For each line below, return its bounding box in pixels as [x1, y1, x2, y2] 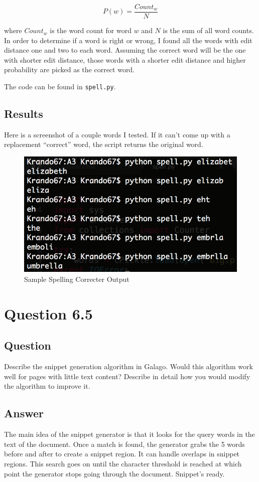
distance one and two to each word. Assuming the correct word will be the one [4, 45, 246, 55]
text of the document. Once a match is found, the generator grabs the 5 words [4, 438, 245, 449]
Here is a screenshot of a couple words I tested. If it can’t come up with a [4, 129, 230, 139]
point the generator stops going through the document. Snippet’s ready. [4, 468, 225, 478]
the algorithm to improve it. [4, 381, 90, 391]
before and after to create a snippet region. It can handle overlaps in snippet [4, 448, 240, 459]
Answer [4, 405, 44, 421]
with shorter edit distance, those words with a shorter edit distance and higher [4, 54, 246, 65]
